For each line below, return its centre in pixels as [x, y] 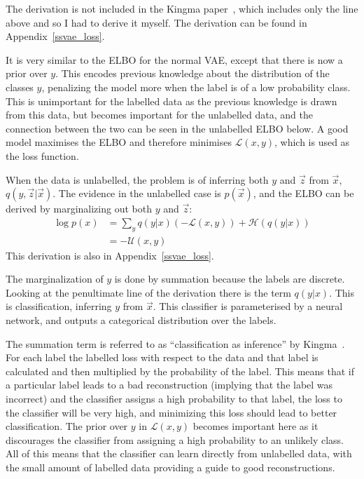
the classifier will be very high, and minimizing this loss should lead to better [171, 412]
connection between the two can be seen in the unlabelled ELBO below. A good [177, 128]
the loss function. [42, 155]
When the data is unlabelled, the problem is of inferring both [137, 179]
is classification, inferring [59, 306]
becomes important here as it [255, 426]
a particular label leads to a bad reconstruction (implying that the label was [169, 385]
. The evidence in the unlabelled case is [137, 193]
